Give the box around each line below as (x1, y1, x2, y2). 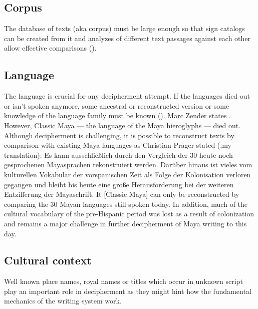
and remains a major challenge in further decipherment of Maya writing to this (4, 218, 247, 228)
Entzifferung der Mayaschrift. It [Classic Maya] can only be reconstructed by (4, 189, 239, 199)
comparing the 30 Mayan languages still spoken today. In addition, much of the (4, 198, 248, 209)
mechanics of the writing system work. (4, 295, 122, 306)
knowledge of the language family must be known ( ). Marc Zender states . (4, 110, 231, 121)
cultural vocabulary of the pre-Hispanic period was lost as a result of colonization (4, 208, 254, 219)
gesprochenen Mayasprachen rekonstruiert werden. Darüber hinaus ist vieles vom (4, 159, 252, 170)
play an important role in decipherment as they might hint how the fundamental (4, 285, 251, 296)
